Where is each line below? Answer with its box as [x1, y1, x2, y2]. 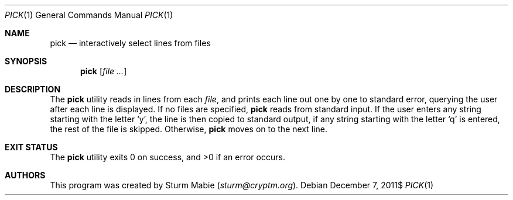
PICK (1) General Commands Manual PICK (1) [5, 10, 173, 20]
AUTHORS [5, 170, 46, 180]
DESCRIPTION [5, 84, 61, 94]
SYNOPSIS [5, 56, 47, 66]
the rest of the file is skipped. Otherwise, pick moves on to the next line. [50, 124, 328, 134]
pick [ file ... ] [80, 66, 127, 76]
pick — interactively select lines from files [50, 38, 211, 48]
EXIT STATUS [5, 142, 58, 152]
